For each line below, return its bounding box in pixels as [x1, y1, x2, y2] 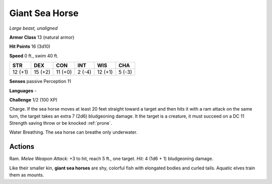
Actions [9, 142, 35, 151]
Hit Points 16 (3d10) [9, 43, 50, 50]
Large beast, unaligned [9, 25, 58, 31]
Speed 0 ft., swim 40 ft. [9, 53, 59, 59]
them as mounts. [9, 172, 44, 178]
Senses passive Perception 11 [9, 78, 72, 84]
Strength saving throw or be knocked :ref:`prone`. [9, 120, 112, 126]
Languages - [9, 87, 37, 94]
